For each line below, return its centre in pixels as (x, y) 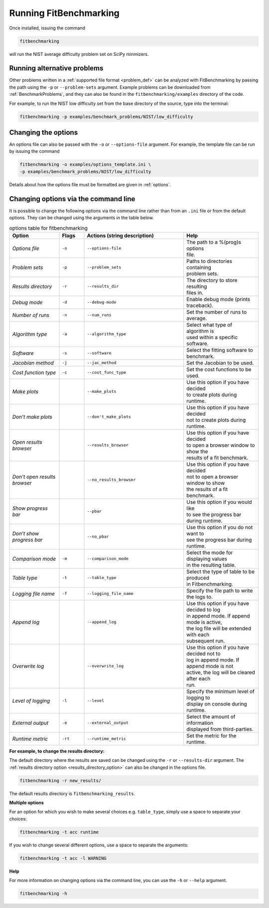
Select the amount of (211, 716)
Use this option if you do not (220, 527)
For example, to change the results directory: (57, 751)
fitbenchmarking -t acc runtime (59, 832)
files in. (195, 293)
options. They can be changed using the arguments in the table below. (81, 218)
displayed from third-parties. (220, 729)
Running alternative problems (56, 68)
